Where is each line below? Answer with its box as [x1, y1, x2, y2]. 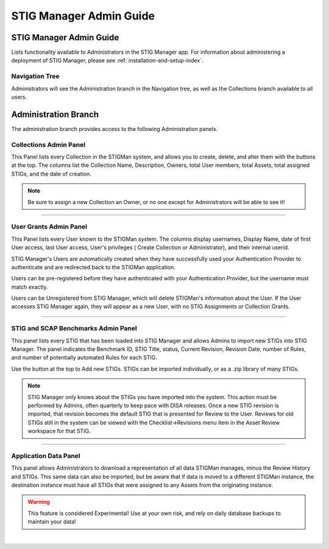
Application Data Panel [11, 452, 80, 460]
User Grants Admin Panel [11, 222, 88, 231]
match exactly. [11, 283, 48, 291]
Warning [27, 498, 50, 506]
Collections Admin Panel [11, 140, 85, 149]
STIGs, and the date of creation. [11, 170, 91, 177]
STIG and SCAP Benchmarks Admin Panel [11, 324, 137, 333]
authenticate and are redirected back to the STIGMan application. [11, 263, 176, 271]
